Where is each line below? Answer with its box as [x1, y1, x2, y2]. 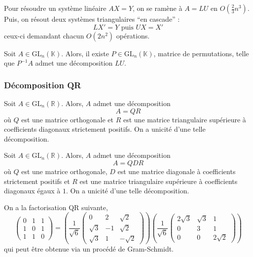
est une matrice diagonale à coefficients [117, 166, 236, 176]
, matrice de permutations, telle [153, 48, 249, 58]
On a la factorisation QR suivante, [4, 202, 108, 212]
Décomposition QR [4, 78, 81, 91]
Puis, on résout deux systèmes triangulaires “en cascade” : [4, 14, 180, 24]
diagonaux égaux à [4, 185, 61, 196]
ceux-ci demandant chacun [4, 30, 84, 40]
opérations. [116, 30, 150, 40]
